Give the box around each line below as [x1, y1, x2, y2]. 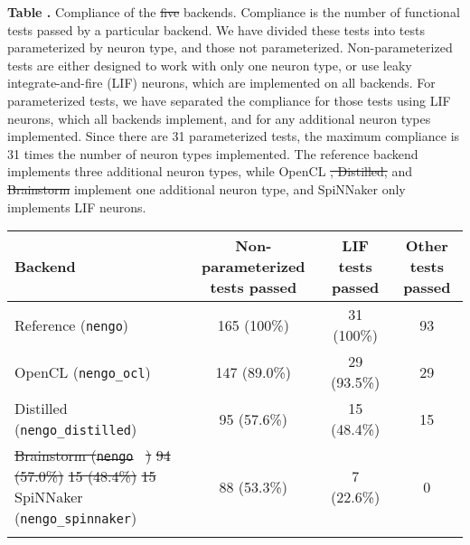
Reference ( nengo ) [14, 314, 129, 335]
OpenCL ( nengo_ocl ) [14, 361, 151, 382]
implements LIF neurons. [7, 197, 146, 216]
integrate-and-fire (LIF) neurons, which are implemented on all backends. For [7, 73, 436, 92]
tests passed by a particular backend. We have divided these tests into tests [7, 20, 425, 39]
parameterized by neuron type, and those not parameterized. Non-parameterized [7, 38, 453, 57]
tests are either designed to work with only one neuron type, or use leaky [7, 55, 412, 74]
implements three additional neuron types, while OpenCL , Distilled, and [7, 162, 412, 181]
